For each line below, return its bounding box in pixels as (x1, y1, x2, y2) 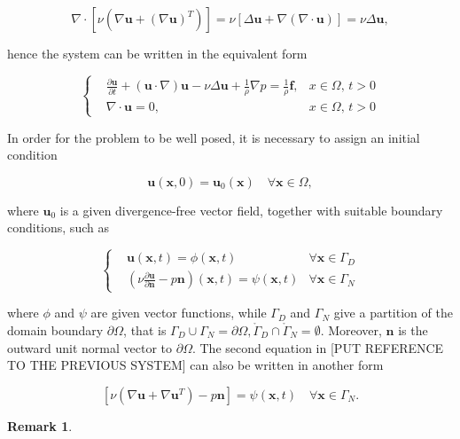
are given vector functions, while (90, 303, 267, 322)
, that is (123, 321, 167, 340)
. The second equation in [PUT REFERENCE (191, 338, 444, 357)
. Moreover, (320, 321, 382, 340)
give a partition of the (333, 303, 453, 322)
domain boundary (7, 321, 104, 340)
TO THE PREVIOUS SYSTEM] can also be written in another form (7, 356, 384, 374)
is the (398, 321, 428, 340)
